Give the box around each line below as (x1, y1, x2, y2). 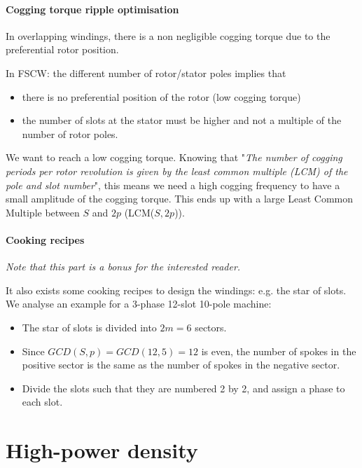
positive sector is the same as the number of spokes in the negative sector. (22, 357, 340, 372)
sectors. (195, 319, 227, 334)
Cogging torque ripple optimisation (6, 1, 179, 16)
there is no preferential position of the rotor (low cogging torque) (22, 89, 301, 104)
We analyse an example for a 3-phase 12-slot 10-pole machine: (6, 296, 272, 311)
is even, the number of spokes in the (201, 343, 356, 358)
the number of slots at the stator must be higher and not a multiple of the (22, 113, 342, 128)
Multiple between (6, 205, 80, 219)
